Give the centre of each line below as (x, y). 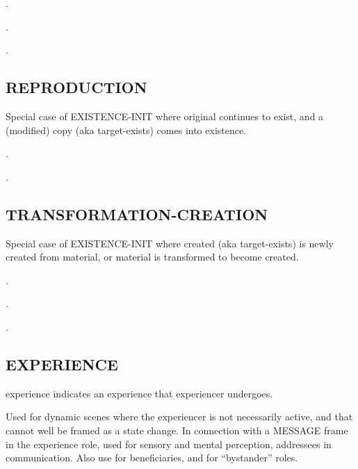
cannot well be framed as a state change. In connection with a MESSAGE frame (177, 430)
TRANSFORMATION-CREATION (137, 214)
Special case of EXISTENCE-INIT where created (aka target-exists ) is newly (170, 243)
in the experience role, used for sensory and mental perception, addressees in (169, 444)
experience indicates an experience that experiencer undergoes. (139, 393)
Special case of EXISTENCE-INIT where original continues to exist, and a (165, 116)
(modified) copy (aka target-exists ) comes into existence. (126, 130)
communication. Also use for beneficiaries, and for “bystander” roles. (152, 458)
